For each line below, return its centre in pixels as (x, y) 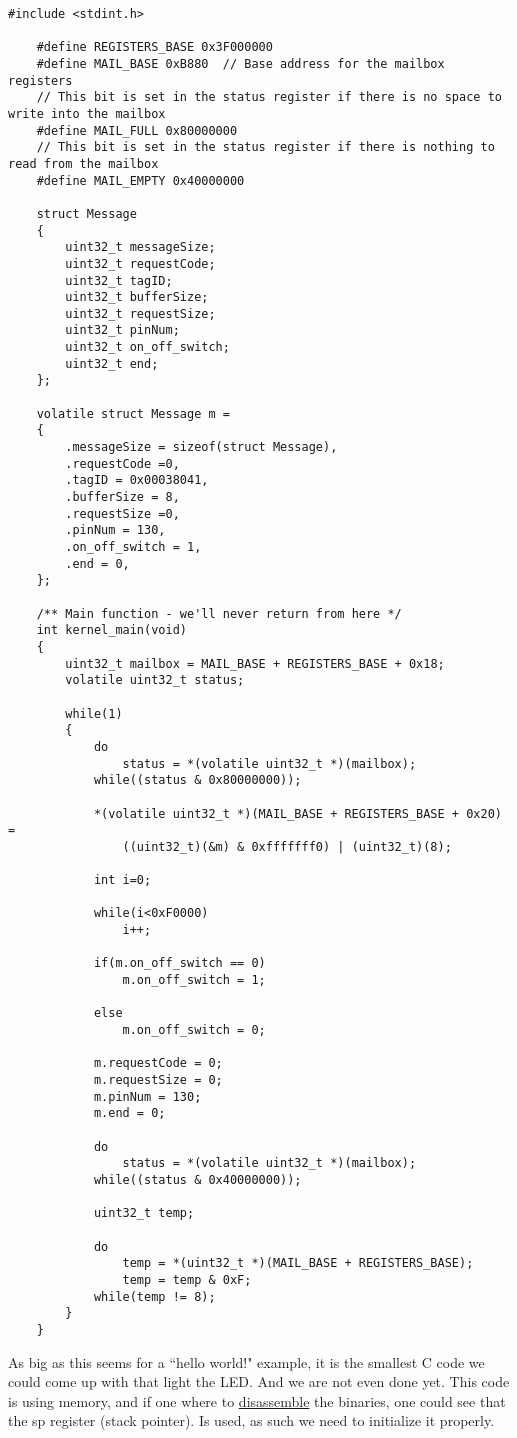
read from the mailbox (83, 163)
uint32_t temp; (144, 1213)
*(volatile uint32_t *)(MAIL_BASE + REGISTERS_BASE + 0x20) (297, 813)
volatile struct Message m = (133, 413)
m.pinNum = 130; (147, 1096)
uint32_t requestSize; (140, 313)
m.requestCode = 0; (158, 1063)
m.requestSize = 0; (158, 1080)
